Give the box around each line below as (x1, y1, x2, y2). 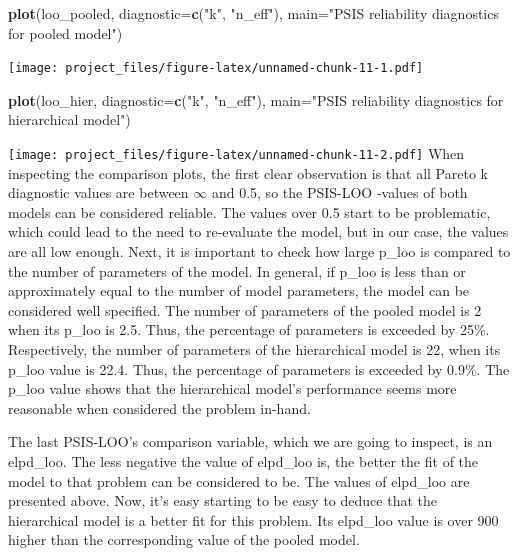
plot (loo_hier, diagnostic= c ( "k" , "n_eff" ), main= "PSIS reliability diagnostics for (8, 89, 504, 110)
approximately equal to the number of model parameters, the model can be (8, 280, 470, 301)
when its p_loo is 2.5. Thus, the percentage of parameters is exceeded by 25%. (8, 319, 490, 340)
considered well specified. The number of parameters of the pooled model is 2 (8, 299, 482, 320)
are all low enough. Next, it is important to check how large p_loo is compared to (8, 241, 511, 262)
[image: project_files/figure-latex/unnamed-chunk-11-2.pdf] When (8, 143, 465, 164)
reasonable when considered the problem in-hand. (8, 397, 311, 418)
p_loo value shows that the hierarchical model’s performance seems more (8, 378, 457, 399)
